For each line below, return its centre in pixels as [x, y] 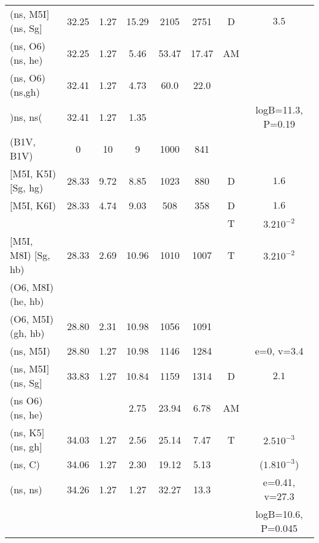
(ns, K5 [26, 432]
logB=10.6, [279, 514]
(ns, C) [25, 464]
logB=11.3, [279, 110]
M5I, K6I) [34, 205]
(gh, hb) [27, 333]
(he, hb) [27, 301]
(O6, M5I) [32, 319]
